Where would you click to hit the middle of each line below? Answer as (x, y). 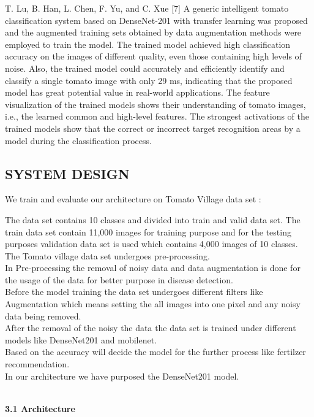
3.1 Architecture (40, 408)
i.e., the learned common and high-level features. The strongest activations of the (157, 116)
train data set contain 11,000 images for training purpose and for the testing (148, 231)
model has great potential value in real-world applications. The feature (137, 92)
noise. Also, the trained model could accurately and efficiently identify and (145, 68)
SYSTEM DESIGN (67, 173)
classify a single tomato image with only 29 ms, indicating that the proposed (149, 80)
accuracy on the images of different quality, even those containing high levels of (153, 56)
